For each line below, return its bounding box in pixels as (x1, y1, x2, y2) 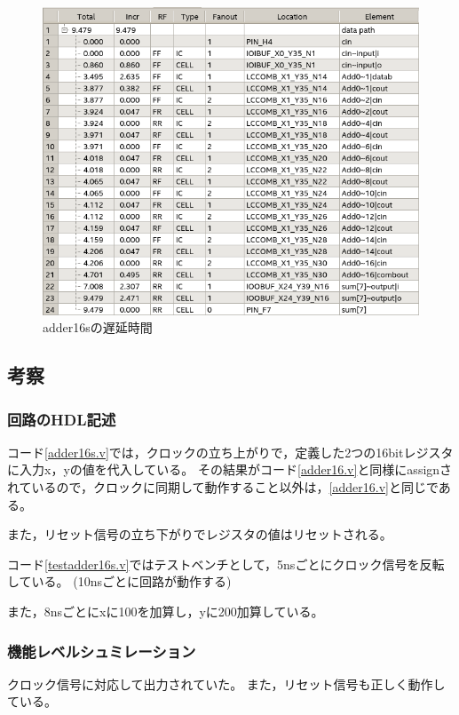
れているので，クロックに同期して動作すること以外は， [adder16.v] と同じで (7, 478, 439, 497)
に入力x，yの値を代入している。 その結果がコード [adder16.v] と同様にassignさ (7, 460, 453, 479)
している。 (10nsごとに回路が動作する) (7, 572, 232, 591)
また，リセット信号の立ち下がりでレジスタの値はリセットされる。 (7, 525, 392, 544)
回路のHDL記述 (7, 408, 116, 430)
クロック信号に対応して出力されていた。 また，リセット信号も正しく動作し (7, 674, 446, 693)
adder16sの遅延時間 (43, 318, 153, 337)
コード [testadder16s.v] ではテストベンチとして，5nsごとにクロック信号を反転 (7, 554, 445, 573)
